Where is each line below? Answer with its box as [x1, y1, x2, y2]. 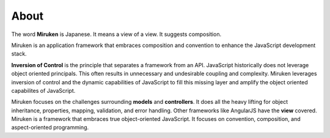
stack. [11, 50, 27, 57]
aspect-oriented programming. [11, 124, 89, 131]
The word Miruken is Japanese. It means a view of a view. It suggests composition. [11, 31, 222, 38]
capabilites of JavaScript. [11, 87, 76, 94]
